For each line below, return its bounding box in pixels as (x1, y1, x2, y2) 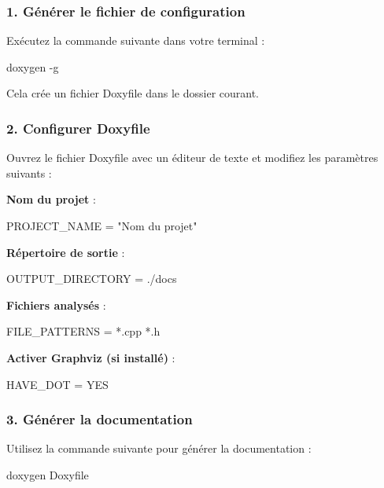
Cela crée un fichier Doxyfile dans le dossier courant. (6, 85, 260, 101)
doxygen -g (6, 58, 59, 75)
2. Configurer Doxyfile (6, 118, 150, 138)
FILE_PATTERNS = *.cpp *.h (6, 323, 161, 339)
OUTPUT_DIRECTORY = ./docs (6, 270, 177, 287)
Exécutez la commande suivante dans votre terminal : (6, 32, 265, 49)
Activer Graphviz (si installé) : (6, 349, 175, 365)
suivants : (6, 164, 52, 181)
